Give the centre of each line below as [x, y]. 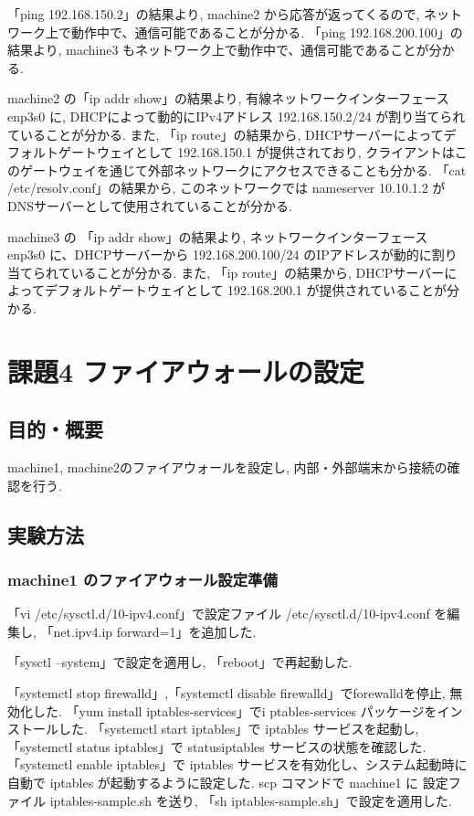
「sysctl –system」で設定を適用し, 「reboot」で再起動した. [180, 662]
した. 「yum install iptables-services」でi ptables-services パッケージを [235, 710]
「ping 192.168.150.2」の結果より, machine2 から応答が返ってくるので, [214, 14]
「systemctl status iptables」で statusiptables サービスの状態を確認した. [217, 746]
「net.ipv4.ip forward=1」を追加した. [148, 631]
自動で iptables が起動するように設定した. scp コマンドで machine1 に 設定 [228, 783]
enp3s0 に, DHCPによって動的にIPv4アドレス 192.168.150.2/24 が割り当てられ [237, 116]
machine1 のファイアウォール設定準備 [142, 579]
